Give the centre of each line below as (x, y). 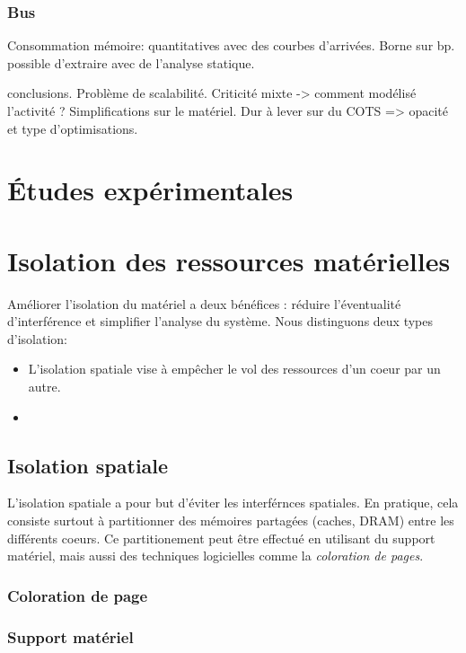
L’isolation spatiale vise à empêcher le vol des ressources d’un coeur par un (234, 369)
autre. (44, 387)
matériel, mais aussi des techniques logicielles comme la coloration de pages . (215, 556)
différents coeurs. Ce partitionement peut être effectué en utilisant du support (221, 538)
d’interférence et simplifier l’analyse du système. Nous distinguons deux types (220, 321)
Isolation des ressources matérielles (229, 260)
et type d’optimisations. (73, 128)
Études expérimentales (150, 190)
